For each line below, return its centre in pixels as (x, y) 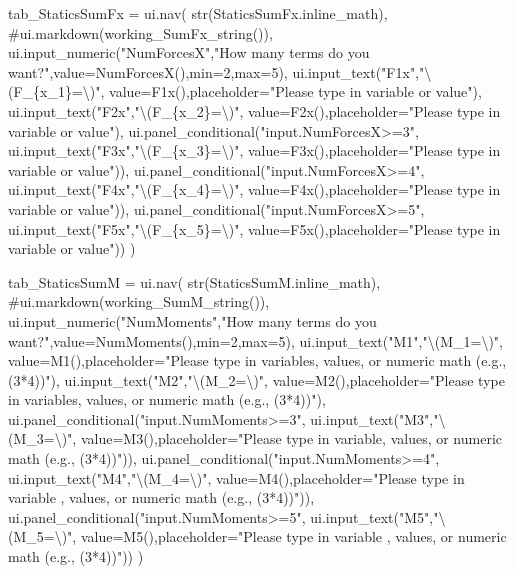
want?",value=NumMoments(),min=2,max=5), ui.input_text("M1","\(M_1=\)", (255, 340)
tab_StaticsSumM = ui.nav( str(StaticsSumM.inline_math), (194, 281)
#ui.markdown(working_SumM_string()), (139, 301)
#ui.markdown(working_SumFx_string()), (140, 32)
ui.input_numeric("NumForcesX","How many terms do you (189, 52)
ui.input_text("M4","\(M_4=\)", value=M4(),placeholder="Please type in (236, 477)
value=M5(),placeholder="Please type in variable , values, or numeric (293, 536)
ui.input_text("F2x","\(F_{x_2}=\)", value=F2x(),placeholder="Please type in (254, 110)
